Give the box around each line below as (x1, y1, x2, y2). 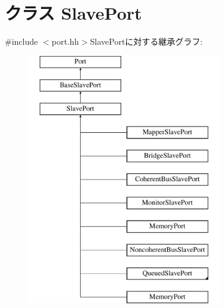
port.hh (51, 35, 79, 48)
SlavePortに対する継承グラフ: (90, 35, 203, 48)
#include (5, 35, 38, 48)
